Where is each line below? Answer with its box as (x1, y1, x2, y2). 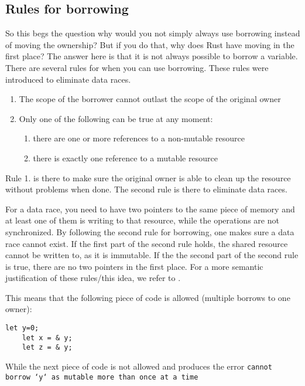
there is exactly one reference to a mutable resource (33, 151, 218, 164)
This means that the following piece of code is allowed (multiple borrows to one (5, 291, 290, 303)
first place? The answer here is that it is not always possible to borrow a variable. (5, 50, 298, 62)
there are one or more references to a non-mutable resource (33, 132, 245, 144)
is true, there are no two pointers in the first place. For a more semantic (5, 260, 263, 272)
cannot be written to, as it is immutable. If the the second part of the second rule (5, 249, 299, 261)
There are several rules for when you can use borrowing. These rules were (5, 61, 269, 73)
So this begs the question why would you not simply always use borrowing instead (5, 27, 300, 39)
